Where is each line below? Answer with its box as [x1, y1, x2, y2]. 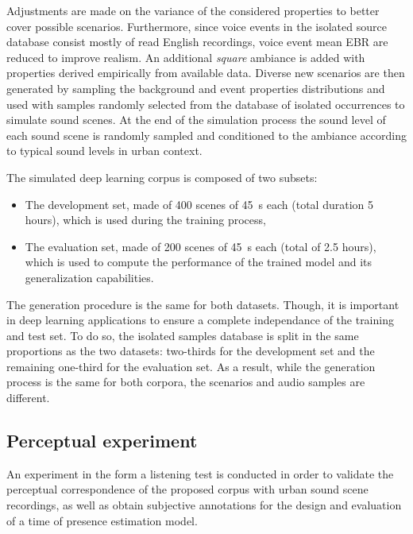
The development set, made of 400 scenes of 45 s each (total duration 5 [25, 195, 373, 212]
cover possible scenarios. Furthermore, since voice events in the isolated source [6, 17, 387, 34]
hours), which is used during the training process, [25, 211, 266, 228]
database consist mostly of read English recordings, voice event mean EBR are [6, 33, 388, 50]
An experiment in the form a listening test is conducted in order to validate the [6, 465, 394, 482]
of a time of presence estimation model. [6, 512, 198, 528]
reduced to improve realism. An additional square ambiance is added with [6, 48, 365, 65]
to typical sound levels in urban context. [6, 142, 203, 159]
